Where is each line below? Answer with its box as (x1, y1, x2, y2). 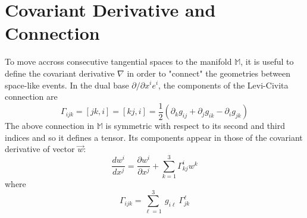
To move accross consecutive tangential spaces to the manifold (5, 55, 232, 68)
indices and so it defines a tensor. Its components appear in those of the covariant (5, 131, 303, 143)
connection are (5, 90, 58, 103)
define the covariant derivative (5, 67, 115, 79)
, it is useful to (240, 55, 294, 68)
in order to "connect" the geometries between (127, 67, 291, 79)
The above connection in (5, 119, 95, 132)
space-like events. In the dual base (5, 78, 129, 91)
